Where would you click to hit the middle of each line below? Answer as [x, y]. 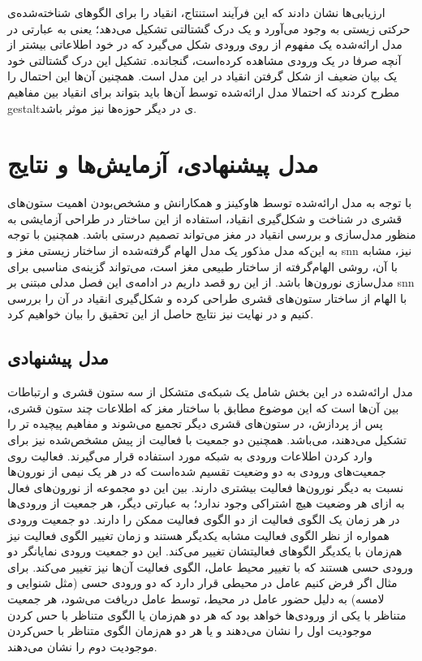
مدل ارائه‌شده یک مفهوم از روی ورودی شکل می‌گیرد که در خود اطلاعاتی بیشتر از [205, 44]
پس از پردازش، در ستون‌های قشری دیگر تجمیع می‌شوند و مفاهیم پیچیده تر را [195, 423]
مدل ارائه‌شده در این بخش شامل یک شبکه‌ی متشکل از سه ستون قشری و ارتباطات [210, 392]
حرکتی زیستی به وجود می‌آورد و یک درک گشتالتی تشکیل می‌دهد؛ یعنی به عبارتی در [209, 28]
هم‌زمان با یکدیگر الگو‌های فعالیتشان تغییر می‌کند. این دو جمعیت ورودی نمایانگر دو [205, 551]
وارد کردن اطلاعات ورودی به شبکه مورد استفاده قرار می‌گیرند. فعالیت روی [190, 455]
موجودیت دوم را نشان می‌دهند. [82, 646]
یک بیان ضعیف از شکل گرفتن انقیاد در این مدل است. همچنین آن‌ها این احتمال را [202, 76]
